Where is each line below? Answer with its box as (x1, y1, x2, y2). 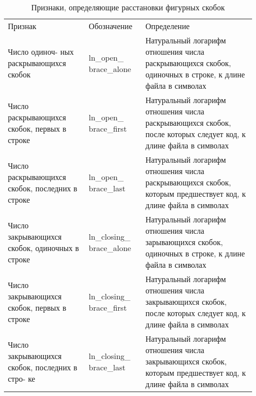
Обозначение (89, 20, 132, 32)
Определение (145, 20, 190, 32)
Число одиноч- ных (8, 46, 74, 57)
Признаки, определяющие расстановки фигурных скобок (31, 1, 225, 13)
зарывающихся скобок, (145, 236, 223, 248)
